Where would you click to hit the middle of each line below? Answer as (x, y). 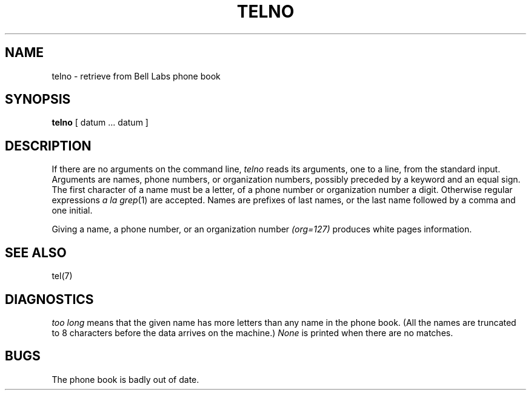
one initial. (72, 211)
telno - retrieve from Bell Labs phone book (136, 76)
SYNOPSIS (38, 100)
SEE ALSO (36, 252)
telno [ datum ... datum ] (100, 123)
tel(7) (62, 276)
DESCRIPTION (48, 146)
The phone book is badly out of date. (125, 379)
